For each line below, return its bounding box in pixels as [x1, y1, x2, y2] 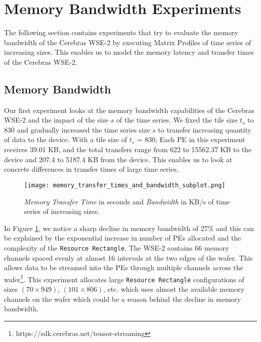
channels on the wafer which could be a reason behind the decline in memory [4, 293, 241, 304]
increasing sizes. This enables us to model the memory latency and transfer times [4, 47, 254, 57]
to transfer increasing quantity [158, 124, 251, 135]
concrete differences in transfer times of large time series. [4, 164, 179, 174]
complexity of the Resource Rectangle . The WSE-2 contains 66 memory [4, 242, 229, 253]
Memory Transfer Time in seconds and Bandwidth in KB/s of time [24, 196, 230, 206]
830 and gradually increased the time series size [4, 124, 150, 135]
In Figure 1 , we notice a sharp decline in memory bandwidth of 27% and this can [4, 222, 254, 233]
